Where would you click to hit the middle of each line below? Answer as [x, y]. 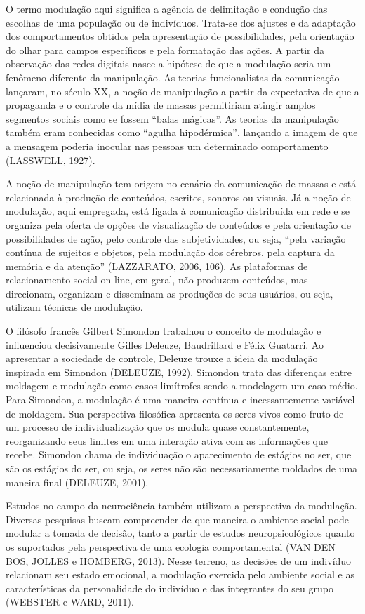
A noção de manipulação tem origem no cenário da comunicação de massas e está [181, 183]
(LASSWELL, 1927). [51, 160]
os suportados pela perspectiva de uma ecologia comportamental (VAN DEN [171, 546]
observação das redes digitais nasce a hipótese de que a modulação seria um [168, 64]
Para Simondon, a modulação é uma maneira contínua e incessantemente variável [180, 400]
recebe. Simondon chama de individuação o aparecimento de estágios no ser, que [179, 454]
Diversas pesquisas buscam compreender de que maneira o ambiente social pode [177, 519]
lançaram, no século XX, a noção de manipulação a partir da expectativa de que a [182, 91]
